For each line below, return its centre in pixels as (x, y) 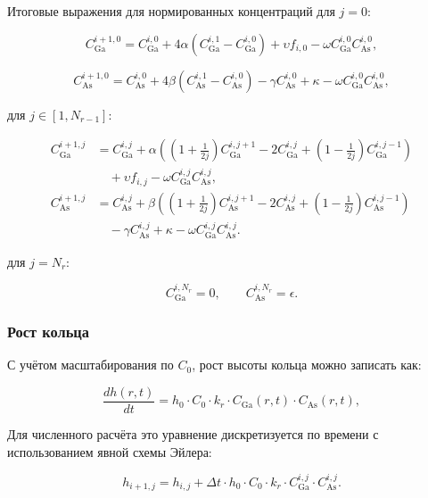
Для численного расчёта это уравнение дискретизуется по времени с (193, 433)
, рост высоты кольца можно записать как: (307, 365)
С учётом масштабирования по (91, 365)
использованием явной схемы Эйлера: (110, 451)
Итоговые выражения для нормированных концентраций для (171, 11)
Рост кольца (48, 331)
